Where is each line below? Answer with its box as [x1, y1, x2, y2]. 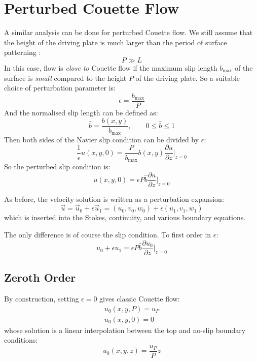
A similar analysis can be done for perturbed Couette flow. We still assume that [4, 27, 253, 38]
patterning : [4, 47, 41, 57]
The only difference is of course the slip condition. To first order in [4, 229, 211, 240]
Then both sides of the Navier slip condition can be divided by [4, 134, 199, 144]
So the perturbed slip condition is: [4, 161, 111, 171]
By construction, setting [4, 293, 79, 304]
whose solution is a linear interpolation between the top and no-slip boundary [4, 324, 246, 335]
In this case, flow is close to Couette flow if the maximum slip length [4, 62, 217, 73]
